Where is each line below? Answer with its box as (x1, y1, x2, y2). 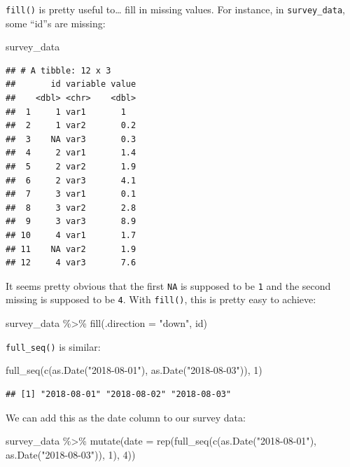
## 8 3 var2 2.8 (6, 202, 136, 213)
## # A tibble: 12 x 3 (6, 65, 111, 76)
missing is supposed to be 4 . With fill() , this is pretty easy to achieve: (6, 292, 316, 307)
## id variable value (6, 79, 136, 90)
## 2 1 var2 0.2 (6, 120, 136, 131)
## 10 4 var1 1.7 (6, 230, 136, 240)
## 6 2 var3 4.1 (6, 175, 136, 186)
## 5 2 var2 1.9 (6, 162, 136, 172)
